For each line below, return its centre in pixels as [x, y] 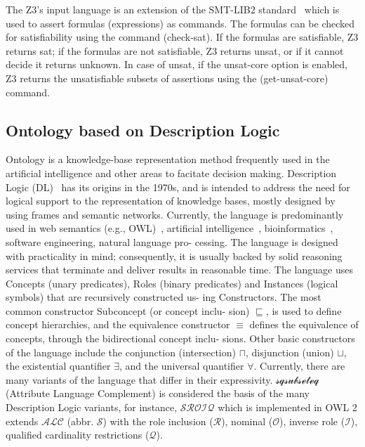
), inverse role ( [312, 421]
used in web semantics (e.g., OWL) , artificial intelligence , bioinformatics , [170, 228]
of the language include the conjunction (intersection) [121, 352]
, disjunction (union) [290, 352]
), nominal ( [247, 421]
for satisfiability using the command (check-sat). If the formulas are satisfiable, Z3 [182, 37]
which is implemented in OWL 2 [287, 407]
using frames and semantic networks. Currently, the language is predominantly [175, 214]
